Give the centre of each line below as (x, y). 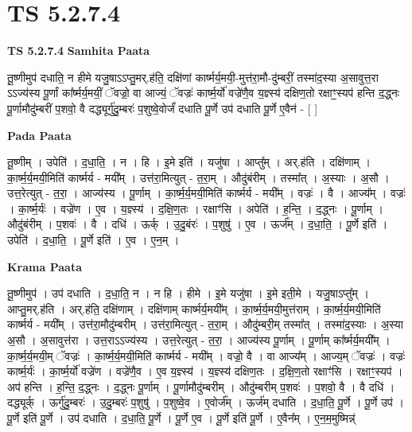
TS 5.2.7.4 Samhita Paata (79, 51)
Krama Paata (45, 266)
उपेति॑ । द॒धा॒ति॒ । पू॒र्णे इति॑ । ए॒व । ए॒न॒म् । (93, 240)
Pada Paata (39, 135)
